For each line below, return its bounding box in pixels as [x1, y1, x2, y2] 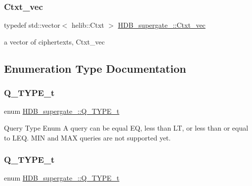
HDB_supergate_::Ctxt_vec [118, 20, 206, 30]
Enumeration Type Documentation [4, 60, 186, 76]
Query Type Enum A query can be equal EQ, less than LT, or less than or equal [4, 123, 249, 133]
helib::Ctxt [72, 20, 104, 30]
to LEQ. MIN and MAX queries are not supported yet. [4, 132, 171, 142]
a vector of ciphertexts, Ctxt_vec [4, 36, 105, 46]
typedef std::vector [4, 20, 60, 30]
